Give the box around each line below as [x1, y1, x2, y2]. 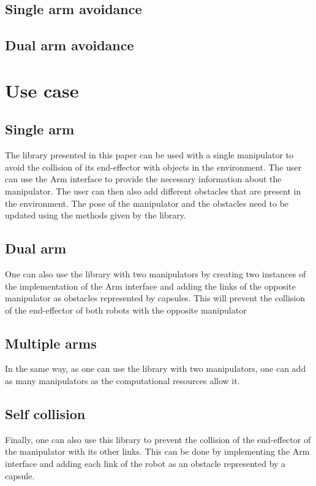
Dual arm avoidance [5, 36, 134, 55]
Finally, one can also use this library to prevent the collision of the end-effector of [5, 433, 311, 445]
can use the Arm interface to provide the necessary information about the [5, 172, 282, 185]
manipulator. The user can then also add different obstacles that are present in [5, 184, 301, 197]
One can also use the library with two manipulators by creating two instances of [5, 267, 306, 280]
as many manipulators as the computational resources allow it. [5, 374, 240, 387]
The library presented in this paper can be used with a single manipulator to [5, 148, 294, 161]
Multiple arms [5, 333, 97, 352]
